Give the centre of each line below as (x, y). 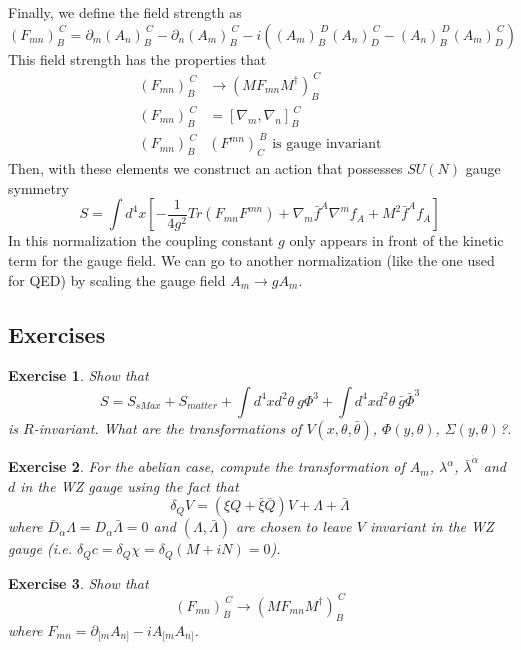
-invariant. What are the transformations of (167, 427)
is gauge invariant (327, 144)
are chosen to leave (293, 526)
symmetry (38, 187)
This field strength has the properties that (137, 58)
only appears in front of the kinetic (396, 240)
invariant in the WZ (431, 526)
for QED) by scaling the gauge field (117, 279)
